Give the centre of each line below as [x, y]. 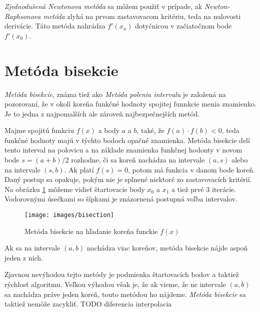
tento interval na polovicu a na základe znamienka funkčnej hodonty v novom [123, 150]
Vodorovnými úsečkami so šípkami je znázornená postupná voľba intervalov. [121, 199]
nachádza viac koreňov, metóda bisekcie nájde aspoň [167, 248]
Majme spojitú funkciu [39, 130]
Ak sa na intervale [32, 248]
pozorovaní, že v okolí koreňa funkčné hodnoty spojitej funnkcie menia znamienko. [130, 104]
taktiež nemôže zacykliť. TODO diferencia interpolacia [88, 304]
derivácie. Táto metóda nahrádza [55, 26]
